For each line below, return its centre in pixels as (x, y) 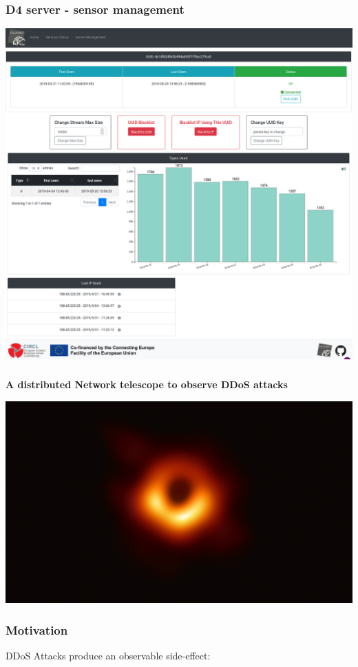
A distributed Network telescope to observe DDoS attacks (147, 384)
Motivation (37, 629)
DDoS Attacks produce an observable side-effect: (108, 656)
